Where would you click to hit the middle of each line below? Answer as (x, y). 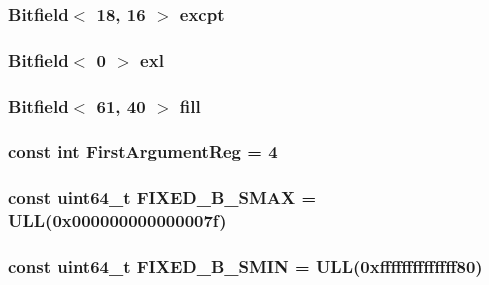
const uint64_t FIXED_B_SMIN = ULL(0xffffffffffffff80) (245, 266)
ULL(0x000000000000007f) (117, 220)
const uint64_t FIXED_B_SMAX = (162, 197)
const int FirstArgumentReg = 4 (143, 151)
